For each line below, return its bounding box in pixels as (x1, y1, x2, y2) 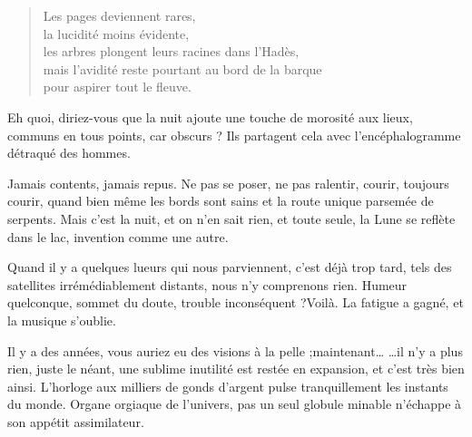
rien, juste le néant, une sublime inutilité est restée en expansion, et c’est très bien (7, 359, 465, 378)
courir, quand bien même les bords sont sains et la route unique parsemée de (7, 191, 434, 210)
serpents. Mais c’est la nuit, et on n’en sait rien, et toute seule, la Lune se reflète (7, 209, 456, 228)
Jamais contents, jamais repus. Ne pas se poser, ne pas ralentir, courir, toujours (7, 173, 449, 192)
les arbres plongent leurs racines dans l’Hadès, (43, 42, 300, 61)
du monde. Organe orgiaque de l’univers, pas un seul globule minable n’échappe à (7, 394, 462, 413)
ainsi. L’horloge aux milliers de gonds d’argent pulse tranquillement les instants (7, 376, 448, 395)
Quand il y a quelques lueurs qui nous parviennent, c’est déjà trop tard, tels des (7, 257, 452, 277)
